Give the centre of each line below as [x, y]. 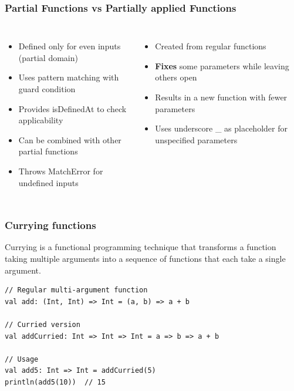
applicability [41, 120]
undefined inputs [48, 182]
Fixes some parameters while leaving [222, 65]
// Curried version [43, 324]
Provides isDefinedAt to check [72, 108]
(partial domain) [48, 57]
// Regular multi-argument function [76, 290]
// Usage [22, 359]
